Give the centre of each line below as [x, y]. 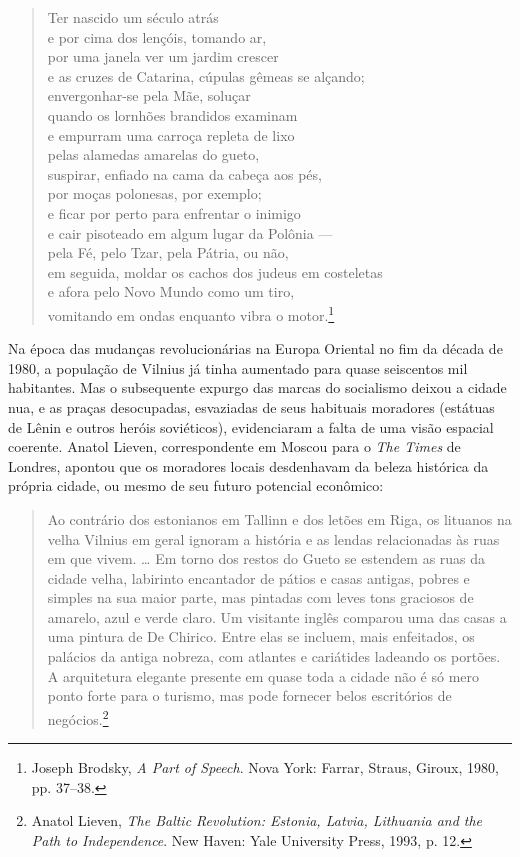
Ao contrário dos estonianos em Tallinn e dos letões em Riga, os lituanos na [279, 518]
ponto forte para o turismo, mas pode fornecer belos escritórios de [249, 695]
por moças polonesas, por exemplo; [154, 193]
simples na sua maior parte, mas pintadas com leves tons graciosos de [260, 597]
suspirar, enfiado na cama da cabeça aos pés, [184, 173]
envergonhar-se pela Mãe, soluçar [149, 95]
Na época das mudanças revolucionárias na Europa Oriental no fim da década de [255, 348]
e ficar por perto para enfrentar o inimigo [174, 212]
